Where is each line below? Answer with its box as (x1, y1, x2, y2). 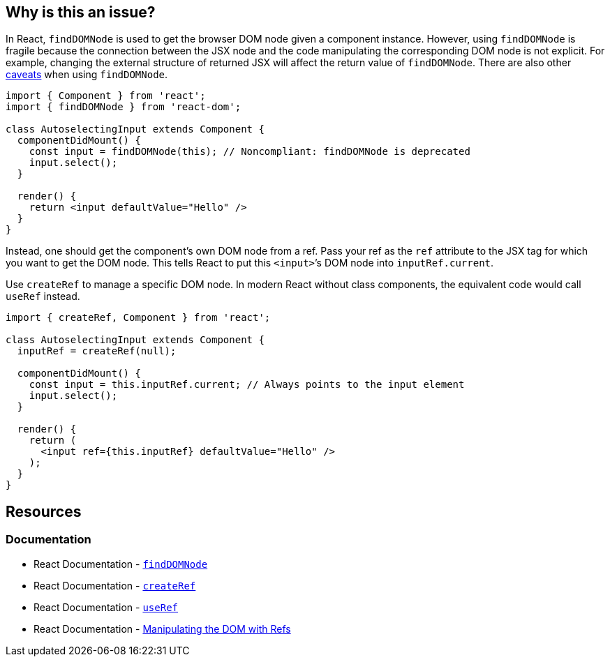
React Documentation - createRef (34, 579, 196, 592)
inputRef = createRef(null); (17, 345, 177, 357)
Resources (6, 502, 82, 520)
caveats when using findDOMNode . (6, 68, 168, 81)
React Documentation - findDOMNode (34, 557, 208, 570)
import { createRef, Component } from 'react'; (6, 312, 271, 324)
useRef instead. (6, 290, 80, 303)
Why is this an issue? (6, 3, 156, 21)
